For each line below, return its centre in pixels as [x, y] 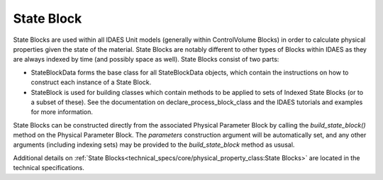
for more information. [62, 112]
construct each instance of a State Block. [91, 82]
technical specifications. [49, 168]
